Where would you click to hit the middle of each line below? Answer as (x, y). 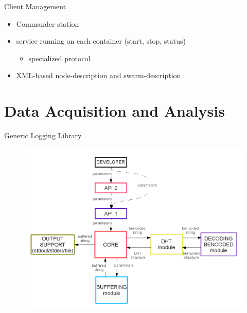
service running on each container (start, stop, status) (101, 41)
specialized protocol (59, 58)
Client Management (35, 6)
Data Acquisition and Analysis (114, 111)
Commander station (48, 23)
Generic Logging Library (43, 135)
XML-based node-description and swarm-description (99, 75)
